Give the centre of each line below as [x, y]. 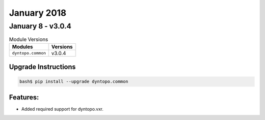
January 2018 [38, 13]
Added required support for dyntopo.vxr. [62, 109]
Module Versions [29, 39]
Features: [24, 97]
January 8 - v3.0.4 [40, 26]
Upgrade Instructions [42, 67]
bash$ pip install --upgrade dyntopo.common [74, 82]
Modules [23, 47]
